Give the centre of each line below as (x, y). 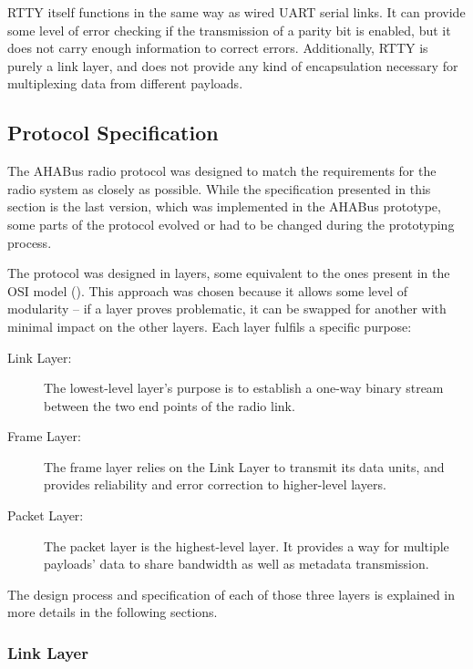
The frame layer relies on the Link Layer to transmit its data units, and (244, 466)
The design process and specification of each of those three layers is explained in (231, 594)
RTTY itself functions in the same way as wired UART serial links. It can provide (236, 12)
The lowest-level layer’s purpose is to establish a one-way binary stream (244, 388)
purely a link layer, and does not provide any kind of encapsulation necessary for (233, 65)
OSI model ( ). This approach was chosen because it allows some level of (208, 290)
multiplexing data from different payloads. (125, 83)
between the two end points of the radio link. (170, 405)
